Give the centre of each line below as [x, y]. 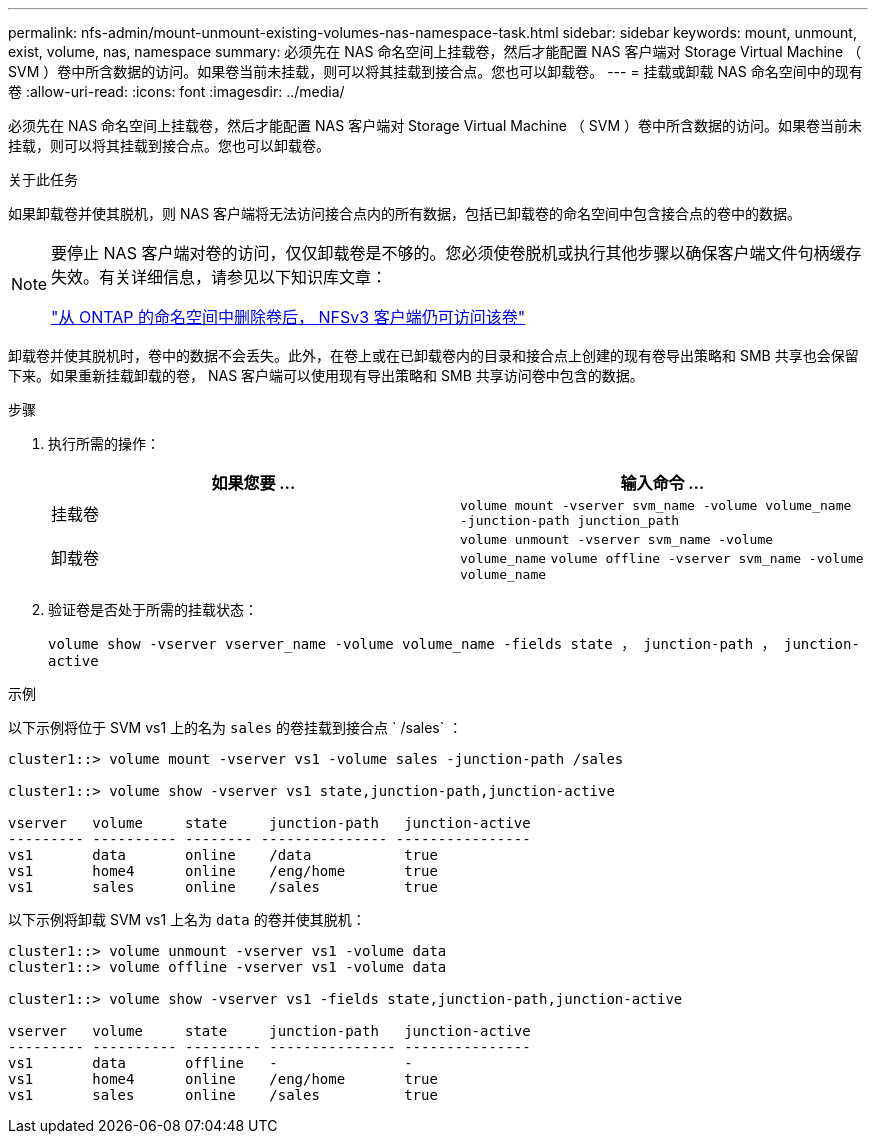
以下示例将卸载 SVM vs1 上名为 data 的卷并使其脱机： [187, 919]
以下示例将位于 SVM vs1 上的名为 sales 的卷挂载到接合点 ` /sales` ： [235, 727]
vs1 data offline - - [210, 1063]
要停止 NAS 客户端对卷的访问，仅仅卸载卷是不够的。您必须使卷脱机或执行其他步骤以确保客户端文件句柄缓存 [456, 253]
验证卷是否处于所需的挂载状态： [153, 609]
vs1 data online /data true [223, 855]
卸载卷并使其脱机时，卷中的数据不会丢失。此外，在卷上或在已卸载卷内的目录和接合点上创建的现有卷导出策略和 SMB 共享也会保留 [433, 355]
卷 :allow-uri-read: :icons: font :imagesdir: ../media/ [176, 91]
